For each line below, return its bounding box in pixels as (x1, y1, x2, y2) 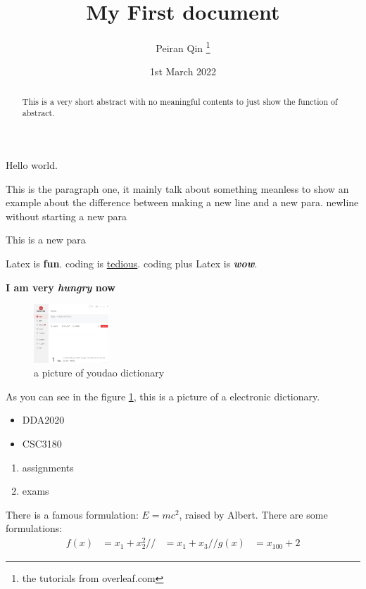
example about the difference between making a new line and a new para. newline (6, 195, 359, 210)
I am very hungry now (6, 279, 115, 294)
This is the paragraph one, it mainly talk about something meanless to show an (6, 181, 349, 196)
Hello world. (6, 158, 58, 172)
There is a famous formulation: (6, 507, 139, 521)
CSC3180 (22, 436, 62, 451)
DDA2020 (22, 412, 65, 427)
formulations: (6, 521, 63, 536)
